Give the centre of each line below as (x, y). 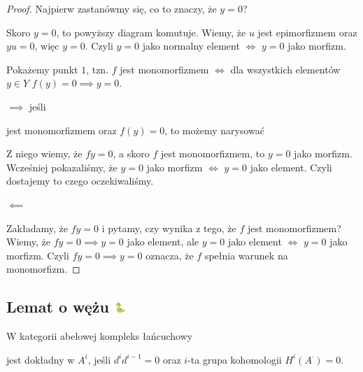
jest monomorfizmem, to (213, 153)
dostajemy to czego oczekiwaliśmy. (80, 181)
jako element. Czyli (291, 167)
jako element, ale (163, 242)
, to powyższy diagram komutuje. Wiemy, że (151, 32)
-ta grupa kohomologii (235, 359)
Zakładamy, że (37, 228)
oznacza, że (170, 255)
